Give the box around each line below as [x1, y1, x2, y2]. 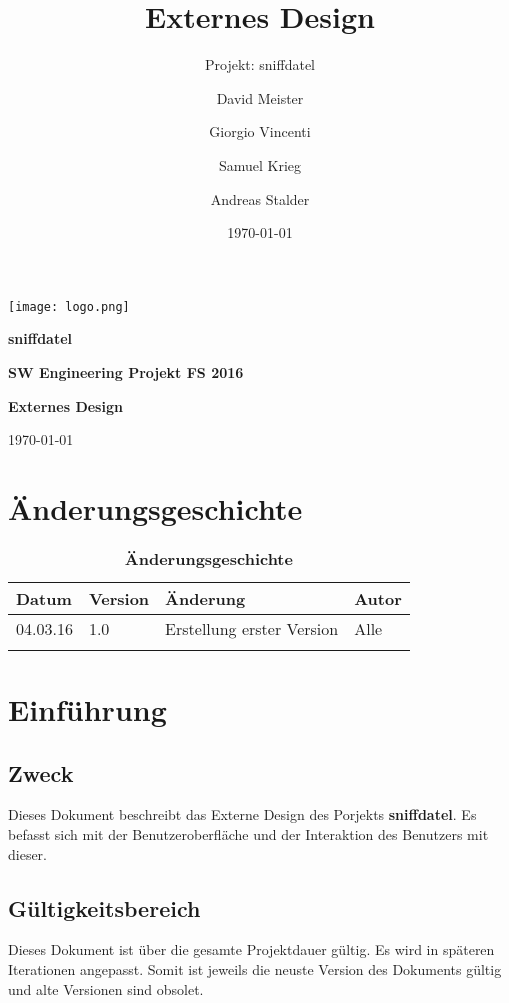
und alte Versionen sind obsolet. [8, 978, 204, 999]
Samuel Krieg [218, 154, 302, 175]
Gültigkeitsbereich [8, 892, 201, 923]
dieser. [8, 843, 48, 864]
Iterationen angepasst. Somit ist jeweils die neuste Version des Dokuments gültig [8, 959, 502, 979]
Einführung [8, 689, 167, 730]
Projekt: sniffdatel [205, 54, 315, 75]
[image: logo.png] [8, 299, 130, 314]
